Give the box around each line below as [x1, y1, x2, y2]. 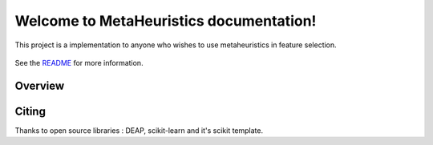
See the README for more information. [14, 58, 144, 67]
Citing [14, 104, 46, 118]
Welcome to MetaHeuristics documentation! [14, 12, 317, 30]
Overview [14, 79, 65, 92]
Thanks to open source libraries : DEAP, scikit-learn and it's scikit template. [14, 125, 264, 135]
